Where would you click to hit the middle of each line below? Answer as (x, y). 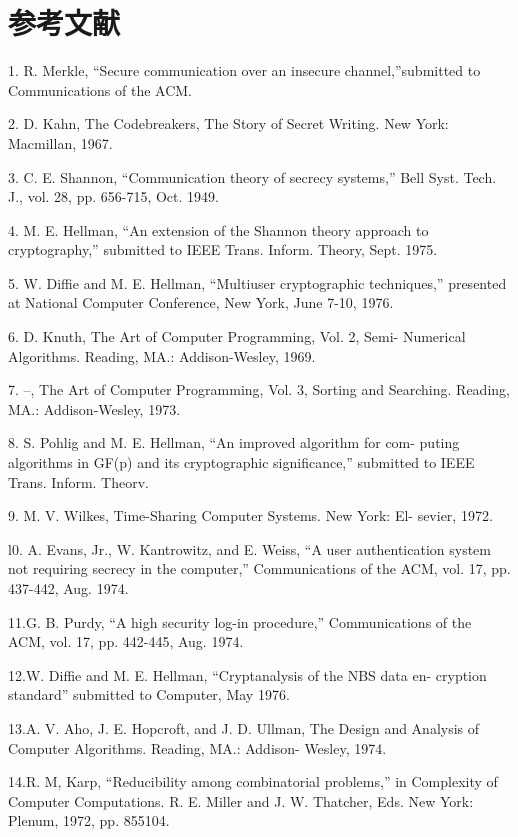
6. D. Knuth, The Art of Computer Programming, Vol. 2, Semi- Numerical (237, 336)
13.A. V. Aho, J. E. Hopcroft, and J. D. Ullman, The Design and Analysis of (244, 727)
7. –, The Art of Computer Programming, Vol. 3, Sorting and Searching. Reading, (259, 389)
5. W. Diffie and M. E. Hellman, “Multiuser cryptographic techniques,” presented (257, 282)
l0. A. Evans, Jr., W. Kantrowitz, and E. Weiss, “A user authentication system (249, 548)
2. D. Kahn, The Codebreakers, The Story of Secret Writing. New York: (228, 123)
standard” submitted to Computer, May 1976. (149, 694)
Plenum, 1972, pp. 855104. (89, 820)
